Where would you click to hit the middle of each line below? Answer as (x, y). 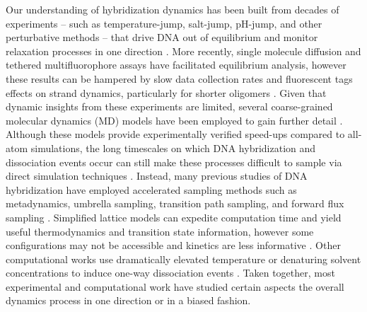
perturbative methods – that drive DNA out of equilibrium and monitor (162, 37)
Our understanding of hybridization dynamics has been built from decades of (173, 9)
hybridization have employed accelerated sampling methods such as (151, 189)
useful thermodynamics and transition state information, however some (160, 231)
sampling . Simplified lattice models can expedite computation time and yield (174, 217)
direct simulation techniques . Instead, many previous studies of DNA (157, 176)
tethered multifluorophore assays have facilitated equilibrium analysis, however (176, 65)
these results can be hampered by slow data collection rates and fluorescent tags (179, 78)
